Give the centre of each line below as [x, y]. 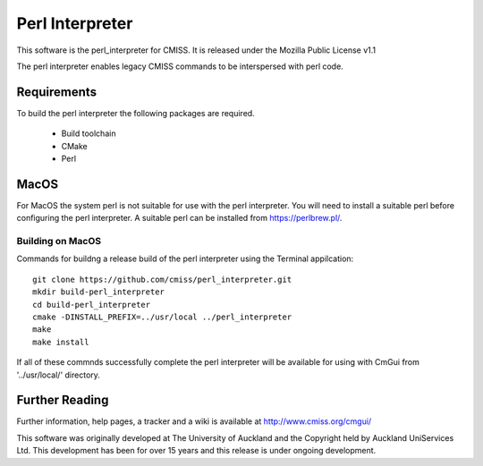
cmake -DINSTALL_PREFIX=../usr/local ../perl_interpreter [162, 317]
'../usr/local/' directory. [58, 375]
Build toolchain [89, 133]
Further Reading [63, 400]
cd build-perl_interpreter [92, 305]
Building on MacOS [59, 241]
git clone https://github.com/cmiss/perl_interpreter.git [162, 279]
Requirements [57, 92]
